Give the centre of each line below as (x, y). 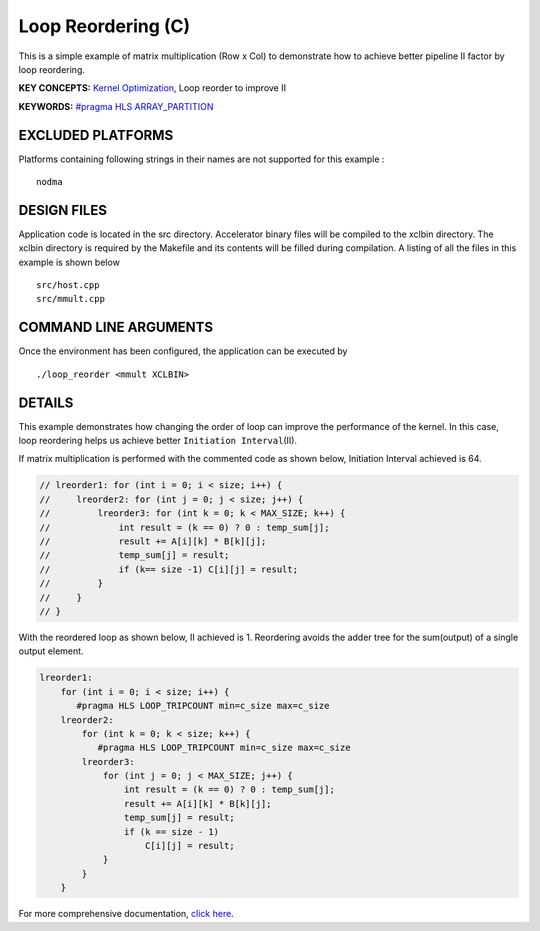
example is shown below (69, 262)
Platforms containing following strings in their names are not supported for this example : (201, 159)
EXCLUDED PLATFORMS (96, 135)
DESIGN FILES (62, 210)
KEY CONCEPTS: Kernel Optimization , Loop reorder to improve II (152, 88)
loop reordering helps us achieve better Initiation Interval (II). (158, 441)
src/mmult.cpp (70, 299)
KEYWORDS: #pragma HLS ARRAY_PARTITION (116, 106)
